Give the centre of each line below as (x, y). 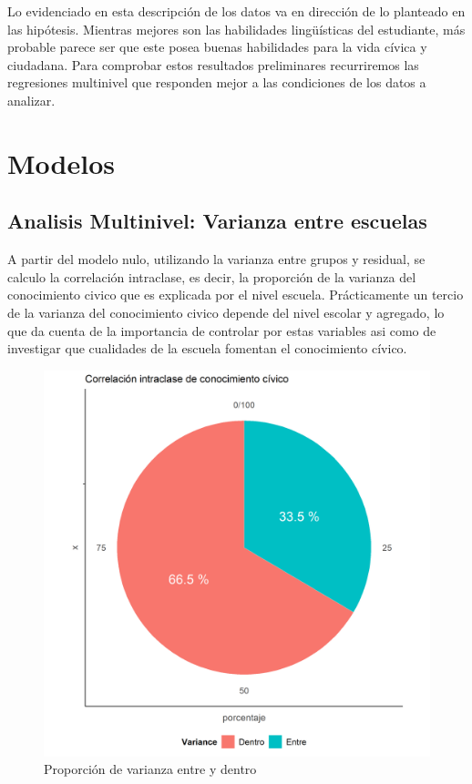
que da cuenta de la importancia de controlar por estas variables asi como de (222, 330)
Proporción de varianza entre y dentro (150, 769)
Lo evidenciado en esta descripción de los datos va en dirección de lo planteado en (236, 11)
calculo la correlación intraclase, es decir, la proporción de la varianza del (212, 276)
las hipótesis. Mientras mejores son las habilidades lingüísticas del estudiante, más (236, 29)
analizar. (31, 100)
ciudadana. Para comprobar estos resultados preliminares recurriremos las (213, 64)
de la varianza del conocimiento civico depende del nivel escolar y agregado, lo (226, 312)
